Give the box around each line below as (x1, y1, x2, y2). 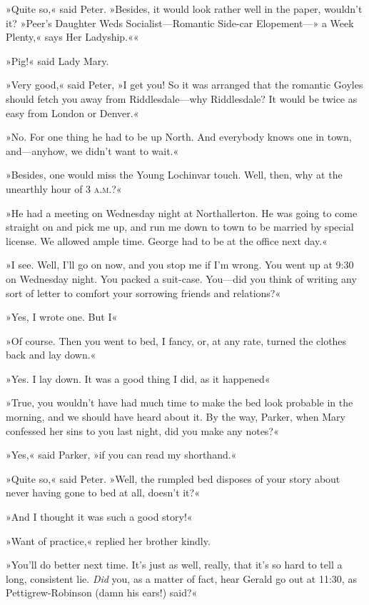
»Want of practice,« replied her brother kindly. (6, 533, 211, 548)
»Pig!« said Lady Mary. (6, 53, 109, 68)
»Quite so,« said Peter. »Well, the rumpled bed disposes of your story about (6, 471, 340, 486)
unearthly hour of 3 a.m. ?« (6, 181, 122, 196)
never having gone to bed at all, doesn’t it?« (6, 485, 200, 500)
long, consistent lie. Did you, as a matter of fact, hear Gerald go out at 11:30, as (6, 571, 357, 586)
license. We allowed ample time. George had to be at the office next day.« (6, 233, 328, 248)
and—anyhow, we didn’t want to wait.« (6, 143, 179, 158)
